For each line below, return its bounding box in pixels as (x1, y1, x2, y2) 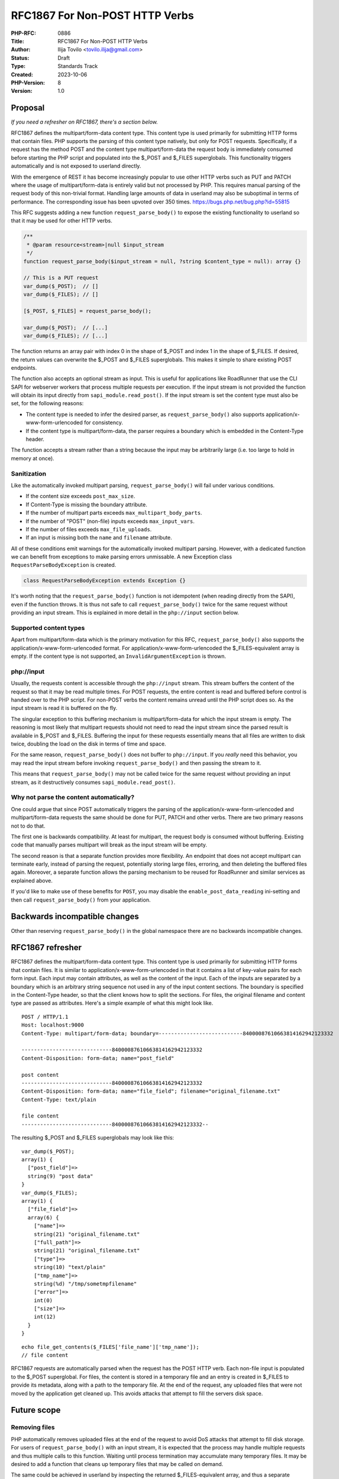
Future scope (11, 1405, 61, 1415)
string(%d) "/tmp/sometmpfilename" (33, 1280, 137, 1287)
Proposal (11, 103, 45, 113)
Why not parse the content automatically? (11, 793, 135, 802)
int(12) (33, 1313, 56, 1320)
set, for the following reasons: (11, 400, 84, 407)
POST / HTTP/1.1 (21, 1013, 69, 1020)
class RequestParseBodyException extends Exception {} (23, 577, 186, 584)
